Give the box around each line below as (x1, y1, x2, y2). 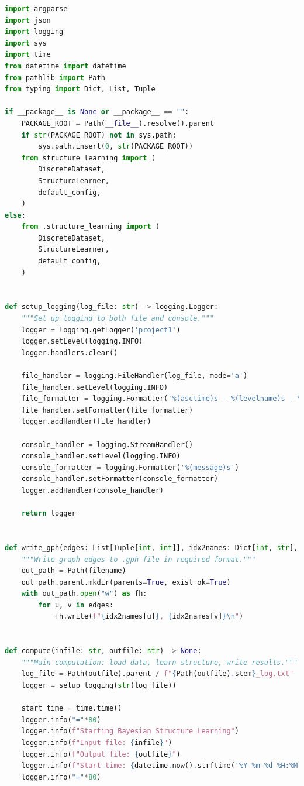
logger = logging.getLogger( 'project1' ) (21, 325, 181, 334)
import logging (5, 28, 64, 36)
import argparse (5, 5, 68, 13)
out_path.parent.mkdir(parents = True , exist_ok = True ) (21, 578, 231, 586)
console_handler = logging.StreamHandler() (21, 440, 194, 449)
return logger (21, 509, 76, 518)
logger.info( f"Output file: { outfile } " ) (21, 750, 181, 758)
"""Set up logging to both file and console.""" (21, 314, 214, 323)
